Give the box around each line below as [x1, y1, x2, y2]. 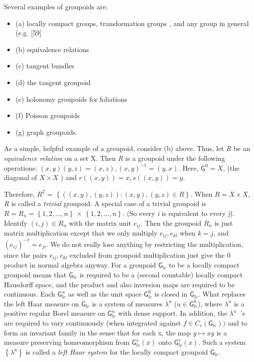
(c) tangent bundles [15, 60, 75, 71]
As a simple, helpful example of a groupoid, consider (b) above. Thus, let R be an [4, 143, 251, 153]
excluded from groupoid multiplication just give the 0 [69, 249, 230, 260]
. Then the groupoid [141, 217, 201, 228]
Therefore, [4, 188, 35, 199]
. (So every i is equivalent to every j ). [122, 208, 235, 218]
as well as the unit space [68, 289, 141, 299]
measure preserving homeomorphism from [4, 337, 130, 347]
